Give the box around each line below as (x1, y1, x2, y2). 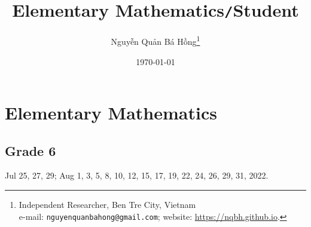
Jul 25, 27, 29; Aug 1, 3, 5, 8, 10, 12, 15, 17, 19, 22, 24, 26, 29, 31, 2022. (5, 169, 269, 182)
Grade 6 (5, 141, 56, 159)
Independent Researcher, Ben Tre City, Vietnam (19, 198, 196, 211)
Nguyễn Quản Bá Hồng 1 (111, 33, 200, 47)
